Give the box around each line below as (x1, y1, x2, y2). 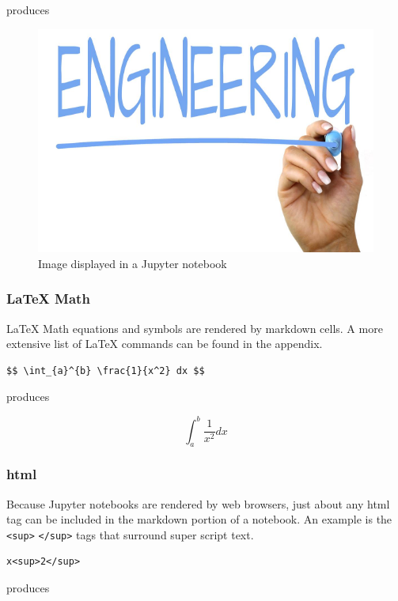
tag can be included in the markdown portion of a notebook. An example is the (6, 511, 392, 527)
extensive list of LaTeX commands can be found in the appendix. (6, 335, 323, 352)
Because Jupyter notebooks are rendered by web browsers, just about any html (6, 495, 390, 512)
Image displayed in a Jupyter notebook (38, 255, 227, 271)
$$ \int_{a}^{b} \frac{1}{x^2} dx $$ (6, 365, 205, 376)
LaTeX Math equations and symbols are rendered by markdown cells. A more (6, 319, 383, 336)
